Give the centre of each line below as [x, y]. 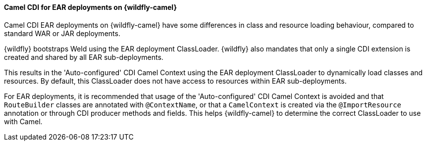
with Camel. [23, 121]
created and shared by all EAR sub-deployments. [84, 57]
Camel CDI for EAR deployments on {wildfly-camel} [90, 7]
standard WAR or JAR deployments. [62, 33]
